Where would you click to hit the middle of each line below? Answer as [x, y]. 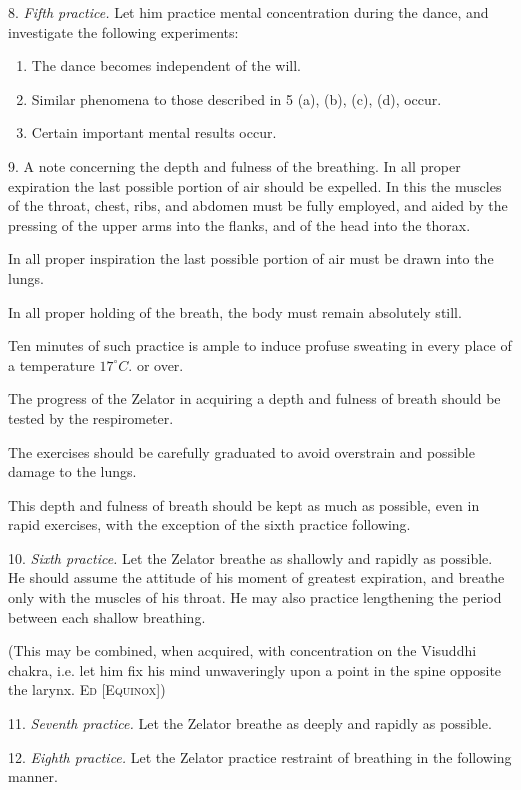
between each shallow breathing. [107, 616]
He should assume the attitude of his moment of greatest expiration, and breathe [256, 577]
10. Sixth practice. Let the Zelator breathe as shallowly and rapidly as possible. [250, 557]
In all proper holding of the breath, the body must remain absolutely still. [235, 311]
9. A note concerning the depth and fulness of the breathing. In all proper [234, 165]
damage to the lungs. [72, 471]
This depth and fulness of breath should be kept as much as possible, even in [244, 504]
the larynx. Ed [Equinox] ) [87, 689]
